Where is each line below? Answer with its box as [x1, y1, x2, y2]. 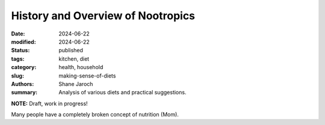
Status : [11, 47, 30, 54]
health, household [58, 64, 104, 71]
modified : [11, 38, 36, 45]
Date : [11, 30, 25, 37]
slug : [11, 72, 24, 79]
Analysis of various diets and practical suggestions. [58, 89, 187, 96]
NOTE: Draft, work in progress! [11, 100, 88, 107]
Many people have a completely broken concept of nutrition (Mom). [11, 111, 179, 118]
